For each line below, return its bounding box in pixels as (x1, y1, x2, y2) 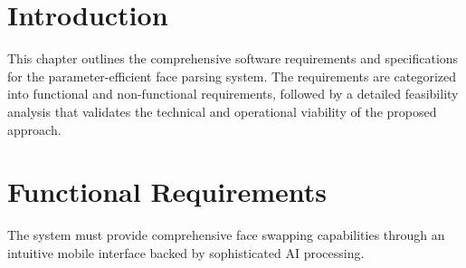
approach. (7, 120, 62, 139)
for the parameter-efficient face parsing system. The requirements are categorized (7, 66, 456, 85)
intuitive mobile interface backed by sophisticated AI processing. (7, 243, 365, 262)
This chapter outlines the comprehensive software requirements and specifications (7, 49, 459, 68)
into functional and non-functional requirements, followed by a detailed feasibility (7, 84, 459, 103)
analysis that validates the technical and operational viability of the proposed (7, 101, 437, 120)
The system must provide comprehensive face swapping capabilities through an (7, 225, 445, 244)
